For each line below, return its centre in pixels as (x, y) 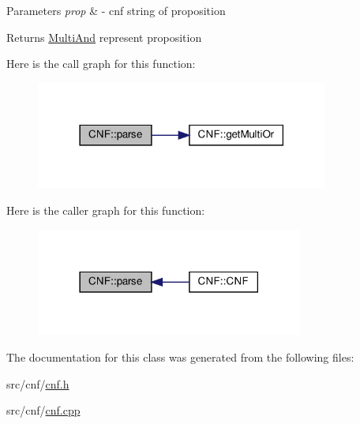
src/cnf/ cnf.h (38, 383)
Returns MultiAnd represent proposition (104, 37)
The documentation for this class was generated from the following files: (180, 356)
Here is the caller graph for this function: (106, 210)
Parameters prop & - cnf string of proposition (116, 10)
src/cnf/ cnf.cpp (43, 410)
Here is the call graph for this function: (101, 64)
